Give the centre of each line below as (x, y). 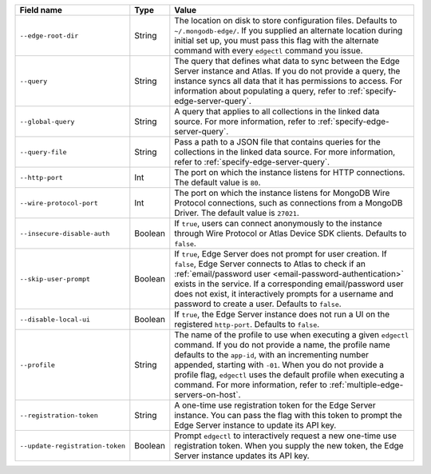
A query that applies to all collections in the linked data (277, 112)
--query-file (43, 152)
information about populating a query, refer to (260, 91)
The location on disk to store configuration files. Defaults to (286, 20)
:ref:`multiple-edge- (366, 385)
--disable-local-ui (55, 319)
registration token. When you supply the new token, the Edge (289, 446)
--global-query (47, 121)
